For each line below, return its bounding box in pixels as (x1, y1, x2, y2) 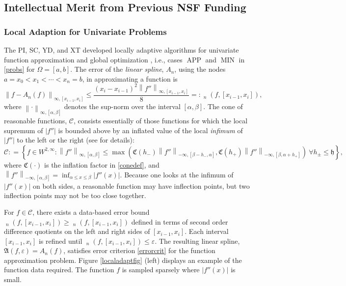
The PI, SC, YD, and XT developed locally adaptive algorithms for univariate (4, 45, 239, 55)
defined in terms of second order (131, 216, 228, 227)
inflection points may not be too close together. (4, 190, 146, 200)
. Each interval (185, 226, 229, 236)
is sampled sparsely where (122, 264, 200, 275)
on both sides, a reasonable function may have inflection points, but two (32, 180, 250, 191)
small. (4, 274, 22, 285)
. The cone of (203, 101, 243, 112)
